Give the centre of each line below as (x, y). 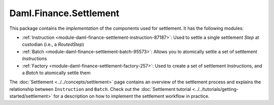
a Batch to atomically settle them (56, 73)
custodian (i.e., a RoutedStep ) (53, 44)
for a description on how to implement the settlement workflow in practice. (132, 96)
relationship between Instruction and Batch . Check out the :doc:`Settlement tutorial (100, 89)
